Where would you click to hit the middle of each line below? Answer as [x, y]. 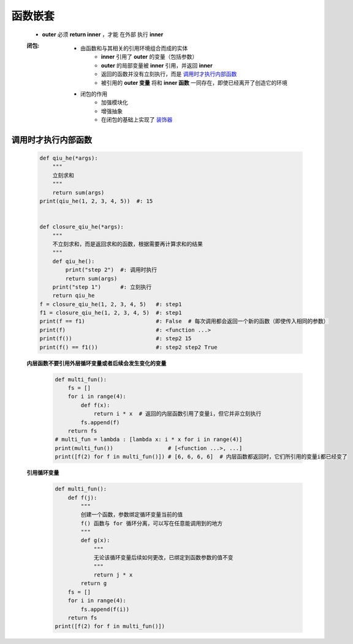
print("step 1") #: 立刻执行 [102, 287]
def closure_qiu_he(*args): [82, 227]
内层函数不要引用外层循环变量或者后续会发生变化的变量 [97, 363]
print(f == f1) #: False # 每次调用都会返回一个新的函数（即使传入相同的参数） [184, 321]
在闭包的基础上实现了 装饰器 [137, 120]
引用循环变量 [43, 473]
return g [94, 584]
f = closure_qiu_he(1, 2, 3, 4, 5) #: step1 [111, 304]
